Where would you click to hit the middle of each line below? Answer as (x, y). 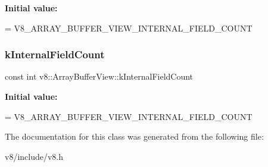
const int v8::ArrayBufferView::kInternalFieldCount (99, 76)
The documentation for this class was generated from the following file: (134, 136)
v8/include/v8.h (34, 156)
